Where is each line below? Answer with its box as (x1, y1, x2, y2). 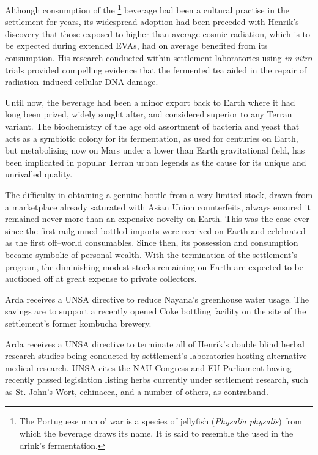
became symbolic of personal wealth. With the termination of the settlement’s (5, 248, 297, 261)
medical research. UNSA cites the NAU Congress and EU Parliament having (5, 361, 292, 374)
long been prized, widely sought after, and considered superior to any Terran (5, 108, 292, 120)
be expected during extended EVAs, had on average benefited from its (5, 39, 268, 52)
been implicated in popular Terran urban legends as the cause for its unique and (5, 155, 306, 168)
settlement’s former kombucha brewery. (5, 316, 152, 329)
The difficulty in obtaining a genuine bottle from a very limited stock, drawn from (5, 188, 313, 201)
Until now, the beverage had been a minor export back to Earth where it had (5, 95, 295, 108)
